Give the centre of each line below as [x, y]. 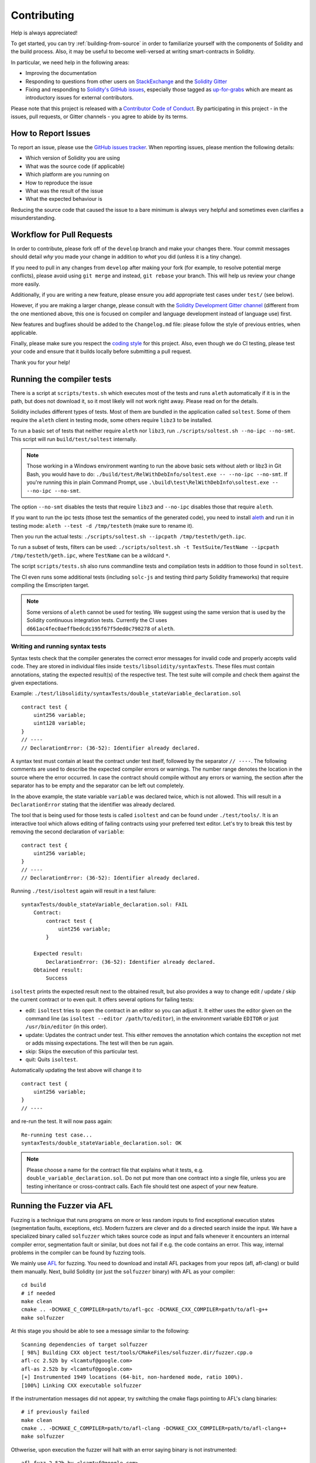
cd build [34, 1285]
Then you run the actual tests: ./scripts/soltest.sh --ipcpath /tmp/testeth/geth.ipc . [128, 537]
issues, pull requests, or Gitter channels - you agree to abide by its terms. [99, 116]
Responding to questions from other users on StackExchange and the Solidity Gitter [126, 81]
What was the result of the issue [64, 191]
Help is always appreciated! [44, 33]
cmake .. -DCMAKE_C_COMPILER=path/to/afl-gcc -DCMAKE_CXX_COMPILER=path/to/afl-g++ [145, 1310]
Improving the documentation [61, 73]
